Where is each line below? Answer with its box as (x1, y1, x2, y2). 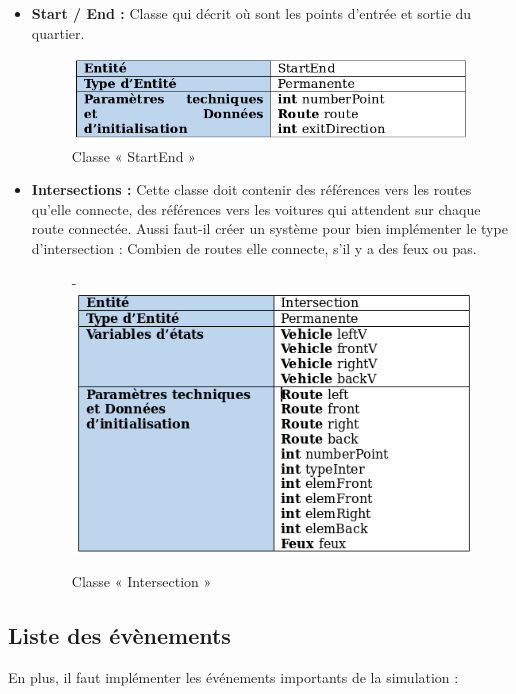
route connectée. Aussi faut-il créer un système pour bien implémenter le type (31, 218, 508, 239)
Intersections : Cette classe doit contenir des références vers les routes (31, 179, 472, 200)
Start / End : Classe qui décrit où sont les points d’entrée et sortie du (31, 3, 472, 23)
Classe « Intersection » (71, 570, 212, 591)
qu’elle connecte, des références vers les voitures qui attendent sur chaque (31, 198, 481, 219)
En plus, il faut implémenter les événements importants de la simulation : (8, 666, 459, 687)
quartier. (31, 22, 85, 43)
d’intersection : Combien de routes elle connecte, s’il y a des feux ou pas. (31, 237, 477, 258)
